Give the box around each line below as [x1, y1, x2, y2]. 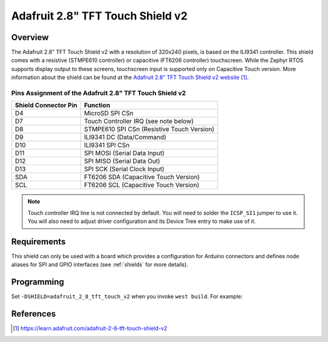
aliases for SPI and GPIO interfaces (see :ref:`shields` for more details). [11, 261, 188, 268]
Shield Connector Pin [15, 101, 78, 109]
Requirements [11, 236, 66, 247]
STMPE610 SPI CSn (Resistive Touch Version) [84, 125, 215, 134]
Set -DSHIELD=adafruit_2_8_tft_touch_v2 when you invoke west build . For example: [11, 293, 243, 300]
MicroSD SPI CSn [84, 109, 134, 118]
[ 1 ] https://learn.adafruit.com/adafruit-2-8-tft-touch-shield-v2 [13, 325, 168, 332]
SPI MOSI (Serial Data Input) [84, 149, 165, 157]
